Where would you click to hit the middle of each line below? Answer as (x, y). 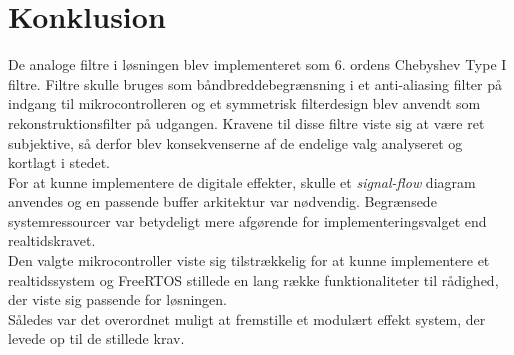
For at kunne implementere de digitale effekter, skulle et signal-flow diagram (242, 181)
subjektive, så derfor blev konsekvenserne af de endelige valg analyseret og (235, 142)
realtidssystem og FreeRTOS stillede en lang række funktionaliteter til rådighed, (253, 279)
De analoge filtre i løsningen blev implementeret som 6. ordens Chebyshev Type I (257, 64)
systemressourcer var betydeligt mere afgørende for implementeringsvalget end (247, 220)
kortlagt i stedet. (59, 162)
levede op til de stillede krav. (96, 338)
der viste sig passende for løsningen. (118, 299)
